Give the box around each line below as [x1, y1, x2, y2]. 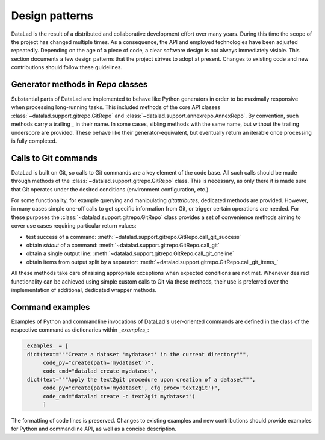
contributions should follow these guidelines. [11, 64, 123, 71]
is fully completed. [11, 137, 57, 144]
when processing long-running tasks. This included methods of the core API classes [11, 104, 221, 111]
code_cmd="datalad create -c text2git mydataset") [43, 393, 196, 400]
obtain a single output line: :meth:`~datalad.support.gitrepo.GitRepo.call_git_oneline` [26, 250, 235, 257]
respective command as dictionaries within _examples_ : [11, 326, 149, 333]
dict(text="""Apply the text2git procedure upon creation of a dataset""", [27, 376, 256, 383]
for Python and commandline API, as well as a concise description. [11, 425, 177, 433]
